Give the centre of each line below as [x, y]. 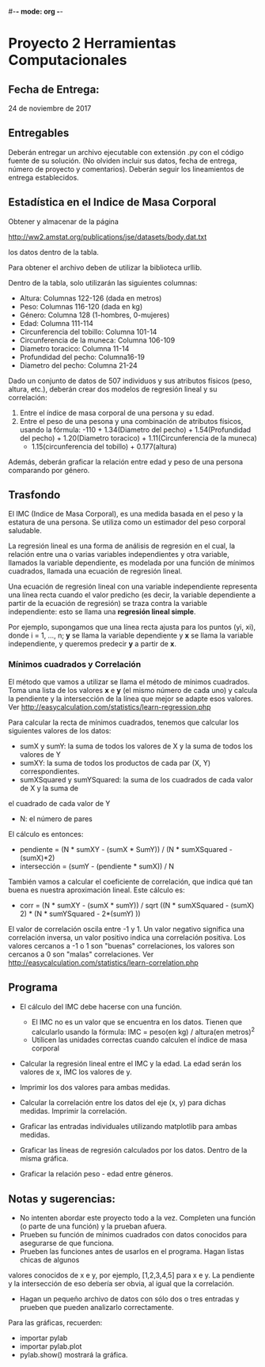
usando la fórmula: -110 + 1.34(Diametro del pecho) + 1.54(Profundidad [135, 430]
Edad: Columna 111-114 [56, 323]
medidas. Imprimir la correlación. [73, 1111]
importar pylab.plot [51, 1346]
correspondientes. [49, 771]
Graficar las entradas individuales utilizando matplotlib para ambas [128, 1127]
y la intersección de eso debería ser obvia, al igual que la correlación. [121, 1284]
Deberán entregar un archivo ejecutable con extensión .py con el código [126, 152]
